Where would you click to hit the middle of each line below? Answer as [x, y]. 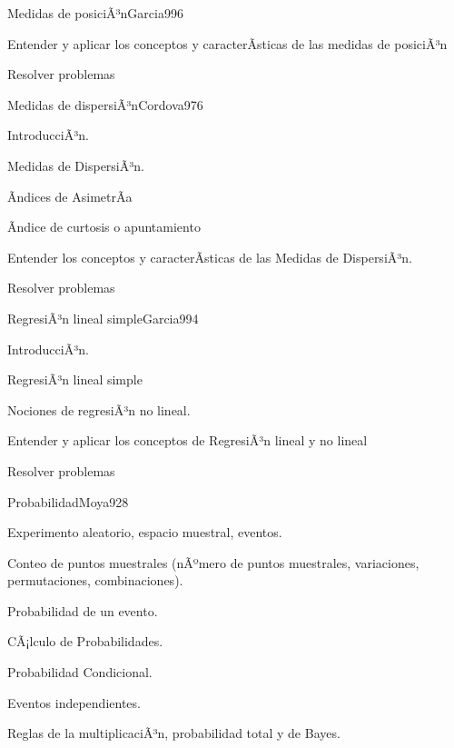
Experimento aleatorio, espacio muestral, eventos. [145, 532]
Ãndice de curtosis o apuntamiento [104, 227]
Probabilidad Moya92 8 [68, 501]
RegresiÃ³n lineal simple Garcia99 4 [103, 318]
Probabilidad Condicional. [80, 672]
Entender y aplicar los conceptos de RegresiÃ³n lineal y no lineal [188, 440]
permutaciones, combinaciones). [95, 580]
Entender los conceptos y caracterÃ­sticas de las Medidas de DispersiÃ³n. [210, 257]
